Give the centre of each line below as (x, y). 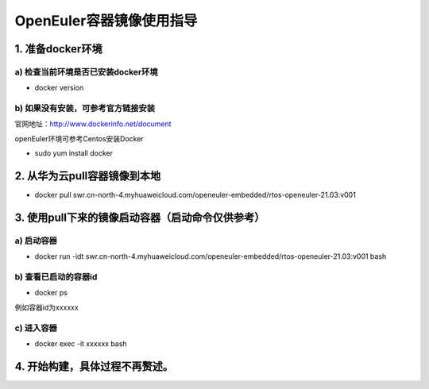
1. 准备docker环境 (58, 49)
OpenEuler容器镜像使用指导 (106, 21)
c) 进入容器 (36, 328)
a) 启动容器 (36, 241)
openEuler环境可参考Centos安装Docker (79, 138)
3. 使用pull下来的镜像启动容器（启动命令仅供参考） (140, 217)
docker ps (51, 293)
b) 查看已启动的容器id (56, 277)
